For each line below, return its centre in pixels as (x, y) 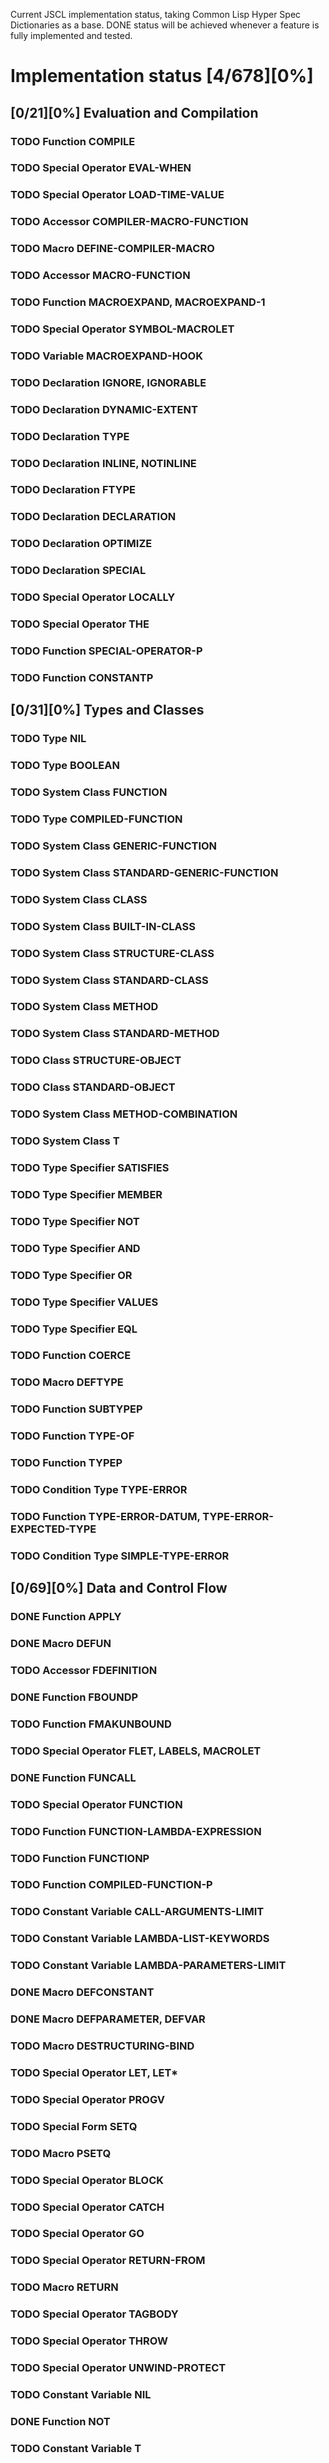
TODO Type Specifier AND (75, 1248)
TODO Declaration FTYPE (73, 490)
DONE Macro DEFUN (61, 1644)
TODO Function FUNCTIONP (80, 1858)
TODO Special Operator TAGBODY (94, 2314)
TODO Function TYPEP (66, 1463)
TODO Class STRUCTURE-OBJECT (96, 1061)
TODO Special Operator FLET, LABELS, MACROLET (136, 1751)
